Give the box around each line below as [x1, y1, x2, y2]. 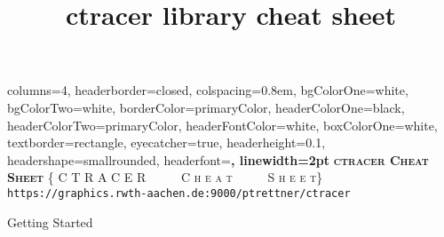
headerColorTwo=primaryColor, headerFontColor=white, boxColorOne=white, [7, 115, 438, 134]
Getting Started [7, 212, 93, 231]
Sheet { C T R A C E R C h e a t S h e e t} [7, 168, 323, 186]
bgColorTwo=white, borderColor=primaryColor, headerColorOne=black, [7, 98, 405, 116]
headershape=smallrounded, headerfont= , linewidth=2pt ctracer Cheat [7, 150, 429, 169]
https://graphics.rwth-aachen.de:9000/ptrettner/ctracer [7, 186, 351, 200]
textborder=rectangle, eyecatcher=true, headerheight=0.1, [7, 133, 326, 152]
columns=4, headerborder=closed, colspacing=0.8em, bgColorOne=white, [7, 81, 408, 99]
